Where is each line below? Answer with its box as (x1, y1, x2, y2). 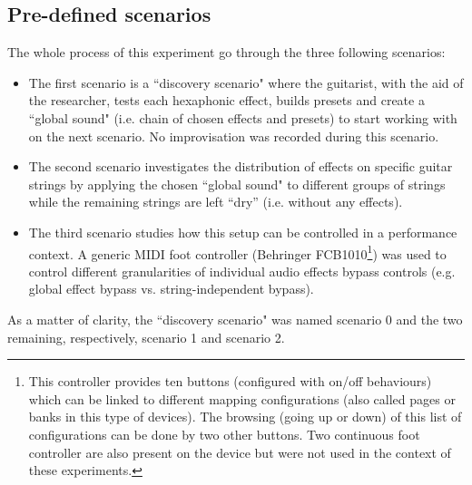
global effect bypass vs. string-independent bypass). (28, 279, 314, 298)
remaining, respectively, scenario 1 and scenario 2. (7, 327, 285, 346)
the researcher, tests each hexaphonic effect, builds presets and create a (28, 91, 425, 110)
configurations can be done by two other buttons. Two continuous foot (28, 424, 420, 443)
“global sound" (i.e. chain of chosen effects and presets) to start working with (28, 108, 457, 127)
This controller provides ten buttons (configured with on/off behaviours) (28, 372, 432, 391)
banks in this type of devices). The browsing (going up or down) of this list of (28, 407, 462, 426)
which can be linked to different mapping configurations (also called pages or (28, 389, 456, 408)
